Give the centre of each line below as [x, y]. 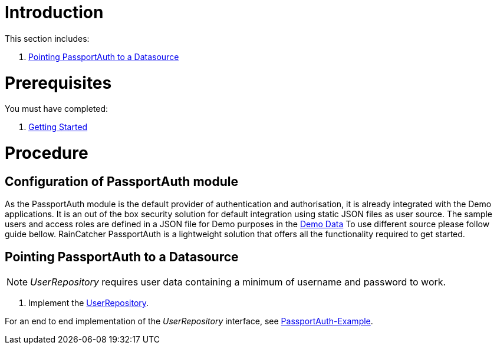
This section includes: [47, 38]
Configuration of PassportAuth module [121, 181]
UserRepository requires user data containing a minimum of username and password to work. [238, 282]
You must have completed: [57, 109]
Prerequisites [58, 83]
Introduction [54, 12]
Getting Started [58, 127]
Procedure [47, 153]
